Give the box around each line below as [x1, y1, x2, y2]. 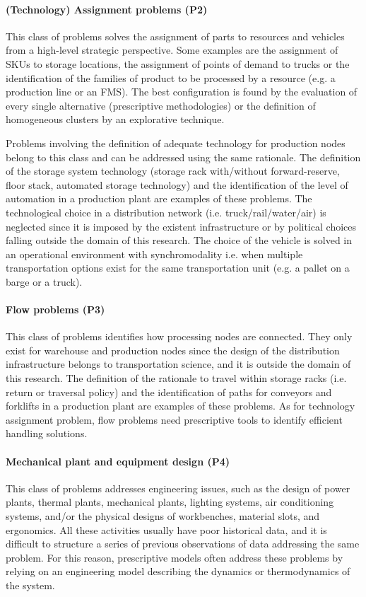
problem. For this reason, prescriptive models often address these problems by [6, 550, 343, 564]
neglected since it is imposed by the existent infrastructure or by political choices [6, 219, 357, 233]
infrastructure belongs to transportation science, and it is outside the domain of [6, 357, 351, 371]
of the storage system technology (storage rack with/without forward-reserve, [6, 163, 340, 178]
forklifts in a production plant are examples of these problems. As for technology [6, 398, 355, 413]
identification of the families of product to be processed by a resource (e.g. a [6, 70, 336, 85]
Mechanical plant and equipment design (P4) [6, 453, 230, 468]
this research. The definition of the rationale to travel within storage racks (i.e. [6, 371, 347, 386]
